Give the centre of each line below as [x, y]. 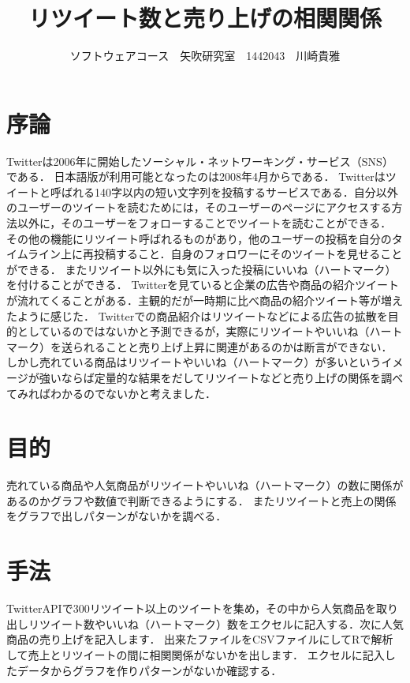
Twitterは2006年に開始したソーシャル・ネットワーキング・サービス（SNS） [200, 161]
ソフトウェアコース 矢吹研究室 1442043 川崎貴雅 [205, 56]
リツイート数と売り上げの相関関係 [205, 18]
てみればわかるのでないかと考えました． [111, 393]
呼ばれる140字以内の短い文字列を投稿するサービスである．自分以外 [224, 191]
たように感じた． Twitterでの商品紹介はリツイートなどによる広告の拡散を [197, 315]
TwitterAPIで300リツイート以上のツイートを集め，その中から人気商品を [191, 608]
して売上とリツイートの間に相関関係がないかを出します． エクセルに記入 [196, 654]
